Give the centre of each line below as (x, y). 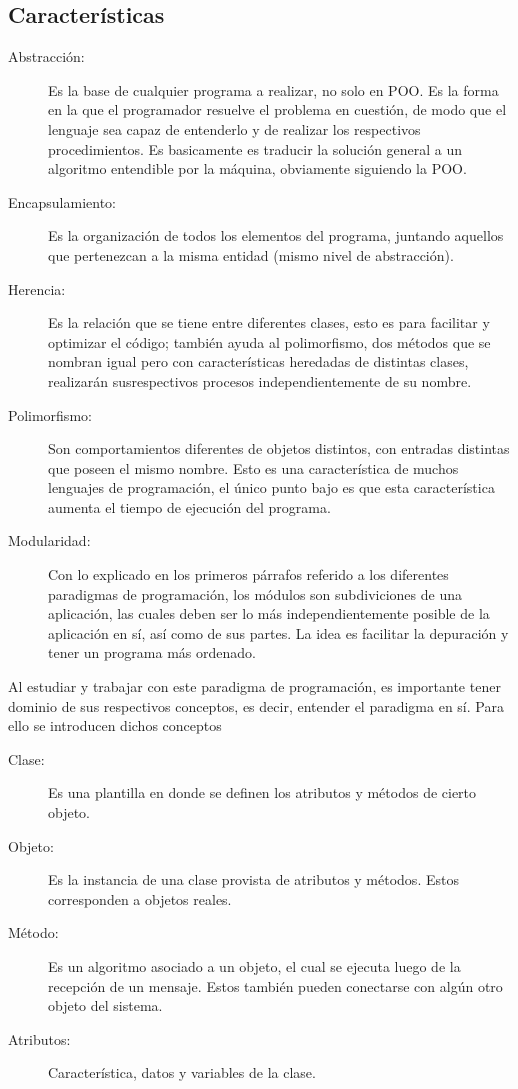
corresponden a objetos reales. (140, 898)
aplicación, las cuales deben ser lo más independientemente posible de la (269, 613)
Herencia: (37, 288)
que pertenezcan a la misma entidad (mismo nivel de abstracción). (251, 254)
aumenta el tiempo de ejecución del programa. (189, 506)
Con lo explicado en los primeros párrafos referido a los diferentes (248, 574)
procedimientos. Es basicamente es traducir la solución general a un (255, 148)
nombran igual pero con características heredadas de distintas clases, (258, 361)
